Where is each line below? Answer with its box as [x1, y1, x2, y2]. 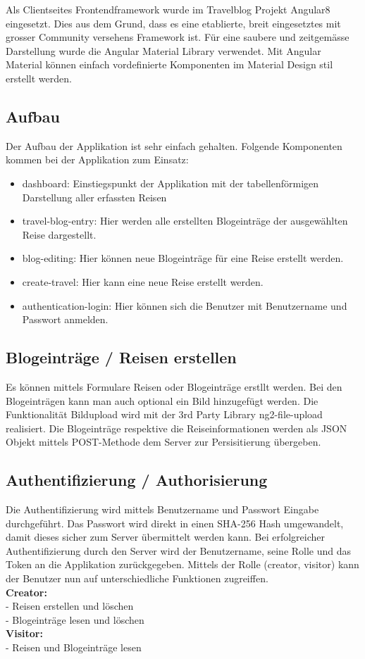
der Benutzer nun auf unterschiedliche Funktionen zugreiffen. [6, 571, 268, 586]
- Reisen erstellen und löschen [6, 598, 134, 613]
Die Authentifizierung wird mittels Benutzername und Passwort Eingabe [6, 502, 319, 517]
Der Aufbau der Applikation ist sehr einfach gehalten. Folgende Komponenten [6, 138, 342, 153]
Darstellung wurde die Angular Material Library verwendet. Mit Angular [6, 43, 321, 58]
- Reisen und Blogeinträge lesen [6, 640, 142, 655]
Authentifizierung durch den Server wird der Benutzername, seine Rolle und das [6, 543, 352, 558]
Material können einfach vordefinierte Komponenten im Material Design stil [6, 57, 333, 72]
